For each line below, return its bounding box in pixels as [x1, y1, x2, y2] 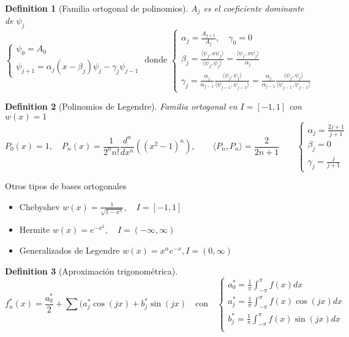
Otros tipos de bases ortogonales [5, 180, 127, 192]
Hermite [19, 223, 50, 236]
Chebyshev [19, 200, 60, 213]
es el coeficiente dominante [203, 2, 304, 14]
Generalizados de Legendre [19, 243, 120, 256]
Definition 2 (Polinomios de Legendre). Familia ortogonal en [5, 100, 238, 113]
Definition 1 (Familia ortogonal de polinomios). [5, 2, 189, 14]
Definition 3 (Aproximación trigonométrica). [5, 264, 178, 277]
